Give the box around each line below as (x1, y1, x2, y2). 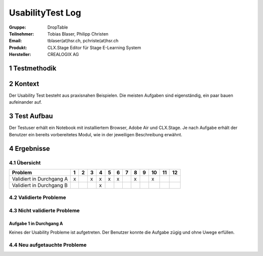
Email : (9, 38, 22, 44)
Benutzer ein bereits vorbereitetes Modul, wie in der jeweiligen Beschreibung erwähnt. (9, 131, 183, 137)
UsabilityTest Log (9, 7, 81, 18)
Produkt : (9, 44, 27, 51)
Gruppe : (9, 24, 26, 30)
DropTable (47, 24, 68, 30)
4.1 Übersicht (9, 159, 41, 166)
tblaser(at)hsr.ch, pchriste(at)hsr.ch (47, 38, 119, 44)
